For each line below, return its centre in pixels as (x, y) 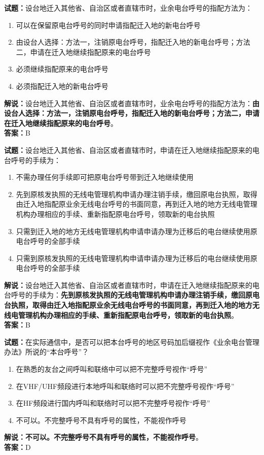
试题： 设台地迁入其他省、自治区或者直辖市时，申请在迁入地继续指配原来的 (128, 150)
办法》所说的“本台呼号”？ (47, 352)
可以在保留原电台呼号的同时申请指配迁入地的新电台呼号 (108, 25)
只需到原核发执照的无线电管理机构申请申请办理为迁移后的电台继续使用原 (137, 258)
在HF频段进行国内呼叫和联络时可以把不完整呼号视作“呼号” (113, 403)
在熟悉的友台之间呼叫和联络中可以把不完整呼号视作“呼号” (112, 369)
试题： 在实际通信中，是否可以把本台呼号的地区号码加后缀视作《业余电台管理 (132, 342)
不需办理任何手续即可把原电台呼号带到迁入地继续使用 (105, 177)
